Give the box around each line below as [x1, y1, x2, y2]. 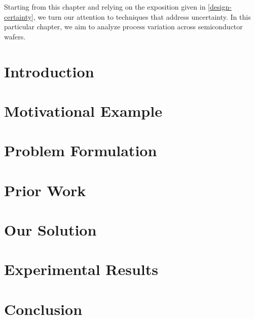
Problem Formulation [4, 140, 157, 161]
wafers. [4, 31, 26, 41]
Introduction [4, 61, 94, 81]
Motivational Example [4, 100, 162, 121]
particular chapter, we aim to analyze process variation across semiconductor [4, 21, 243, 32]
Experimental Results [4, 259, 158, 280]
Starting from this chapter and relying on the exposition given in [4, 2, 206, 12]
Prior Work [4, 179, 86, 200]
